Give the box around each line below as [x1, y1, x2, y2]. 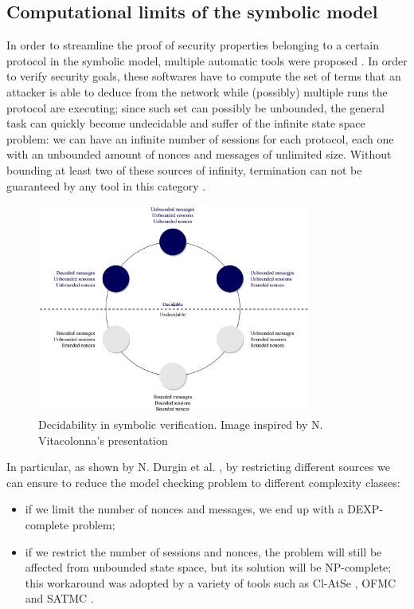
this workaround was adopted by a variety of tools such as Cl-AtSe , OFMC [25, 574, 396, 591]
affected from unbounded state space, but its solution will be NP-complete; [25, 559, 392, 576]
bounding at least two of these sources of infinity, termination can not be [6, 161, 362, 178]
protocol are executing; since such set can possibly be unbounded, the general [6, 99, 385, 116]
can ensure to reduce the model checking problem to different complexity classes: [6, 473, 400, 490]
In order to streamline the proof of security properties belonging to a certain [6, 37, 380, 53]
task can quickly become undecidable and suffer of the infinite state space [6, 115, 365, 132]
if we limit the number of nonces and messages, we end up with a [25, 501, 344, 517]
